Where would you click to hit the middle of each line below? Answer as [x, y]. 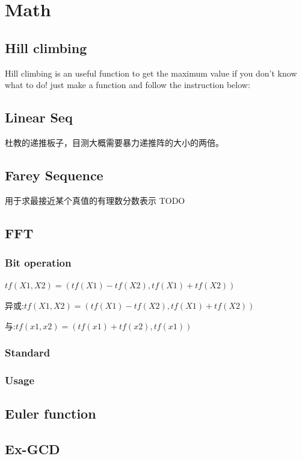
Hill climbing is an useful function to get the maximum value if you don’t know [151, 73]
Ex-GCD [32, 449]
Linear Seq [39, 117]
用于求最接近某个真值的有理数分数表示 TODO [95, 200]
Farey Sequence [54, 175]
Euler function [51, 413]
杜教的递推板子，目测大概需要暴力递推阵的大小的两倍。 [114, 142]
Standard [28, 353]
